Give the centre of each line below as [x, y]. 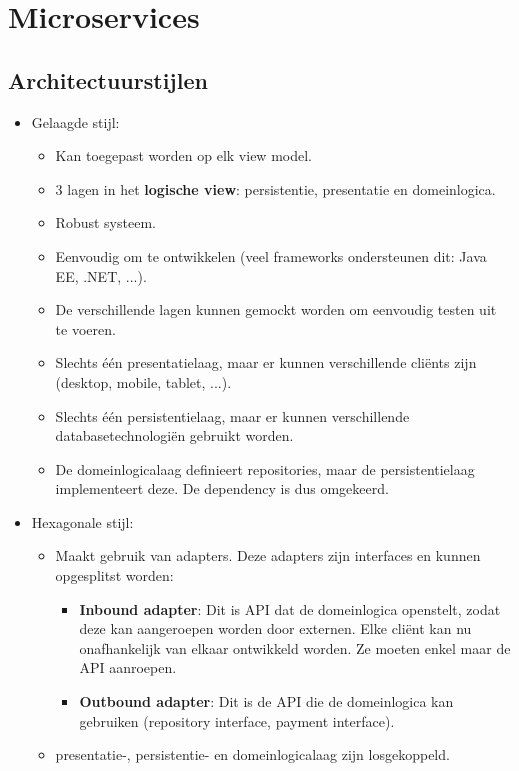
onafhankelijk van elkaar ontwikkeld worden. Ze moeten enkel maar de [295, 647]
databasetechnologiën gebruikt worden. [174, 435]
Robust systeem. [105, 222]
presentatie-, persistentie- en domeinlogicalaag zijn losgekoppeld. [252, 754]
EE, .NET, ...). [101, 275]
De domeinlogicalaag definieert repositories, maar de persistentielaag [265, 468]
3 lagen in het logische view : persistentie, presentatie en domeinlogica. [275, 188]
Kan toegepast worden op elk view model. [183, 155]
